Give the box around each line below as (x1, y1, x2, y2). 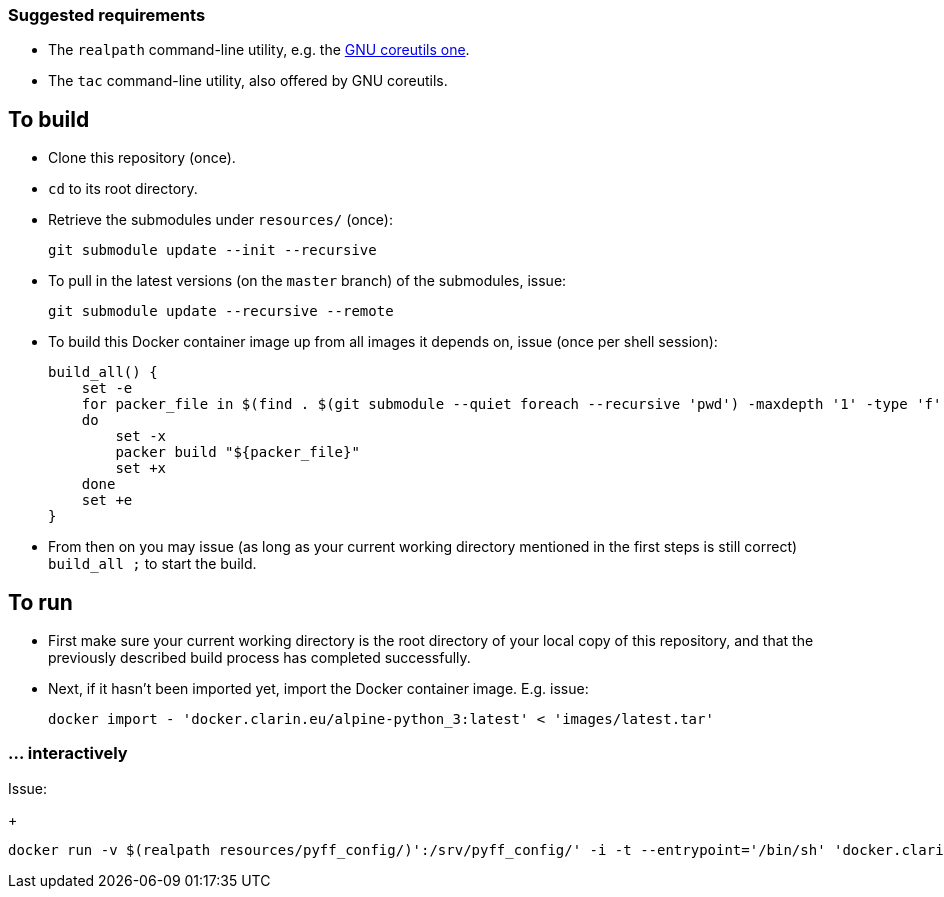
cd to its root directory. (48, 180, 198, 198)
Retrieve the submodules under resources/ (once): (48, 211, 394, 229)
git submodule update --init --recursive (48, 242, 377, 259)
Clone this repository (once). (48, 149, 236, 167)
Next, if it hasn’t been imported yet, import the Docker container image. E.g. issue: (48, 680, 589, 698)
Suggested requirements (8, 5, 206, 25)
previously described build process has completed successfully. (48, 649, 471, 667)
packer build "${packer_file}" (115, 444, 360, 461)
